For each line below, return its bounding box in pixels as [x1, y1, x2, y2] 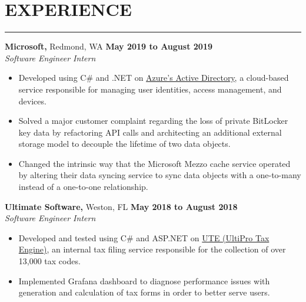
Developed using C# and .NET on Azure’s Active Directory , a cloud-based [18, 71, 289, 84]
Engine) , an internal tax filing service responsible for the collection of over [18, 243, 286, 255]
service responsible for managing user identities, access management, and [18, 83, 282, 95]
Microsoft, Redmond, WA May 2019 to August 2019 [5, 40, 212, 52]
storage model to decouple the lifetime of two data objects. [18, 137, 231, 150]
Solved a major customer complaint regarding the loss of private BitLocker [18, 114, 288, 127]
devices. [18, 94, 46, 107]
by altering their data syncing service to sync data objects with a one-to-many [18, 169, 301, 181]
